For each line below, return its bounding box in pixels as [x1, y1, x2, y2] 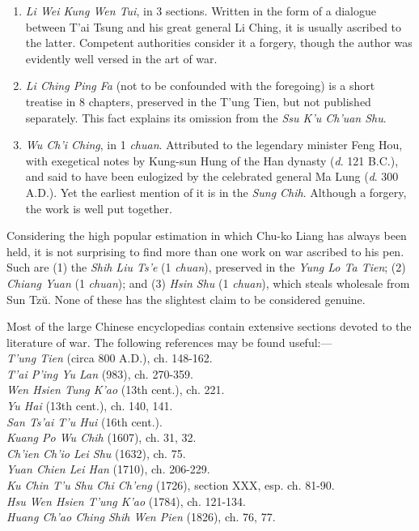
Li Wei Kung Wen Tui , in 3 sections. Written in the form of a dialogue [25, 2, 377, 19]
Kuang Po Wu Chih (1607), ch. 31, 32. [6, 429, 197, 446]
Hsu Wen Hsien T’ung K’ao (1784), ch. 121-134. [6, 492, 246, 509]
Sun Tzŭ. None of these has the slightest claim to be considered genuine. [6, 290, 366, 307]
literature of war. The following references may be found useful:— [6, 333, 332, 350]
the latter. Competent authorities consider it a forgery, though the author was [25, 34, 413, 51]
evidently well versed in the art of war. [25, 49, 218, 66]
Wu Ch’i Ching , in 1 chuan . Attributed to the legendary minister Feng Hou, [25, 136, 403, 153]
